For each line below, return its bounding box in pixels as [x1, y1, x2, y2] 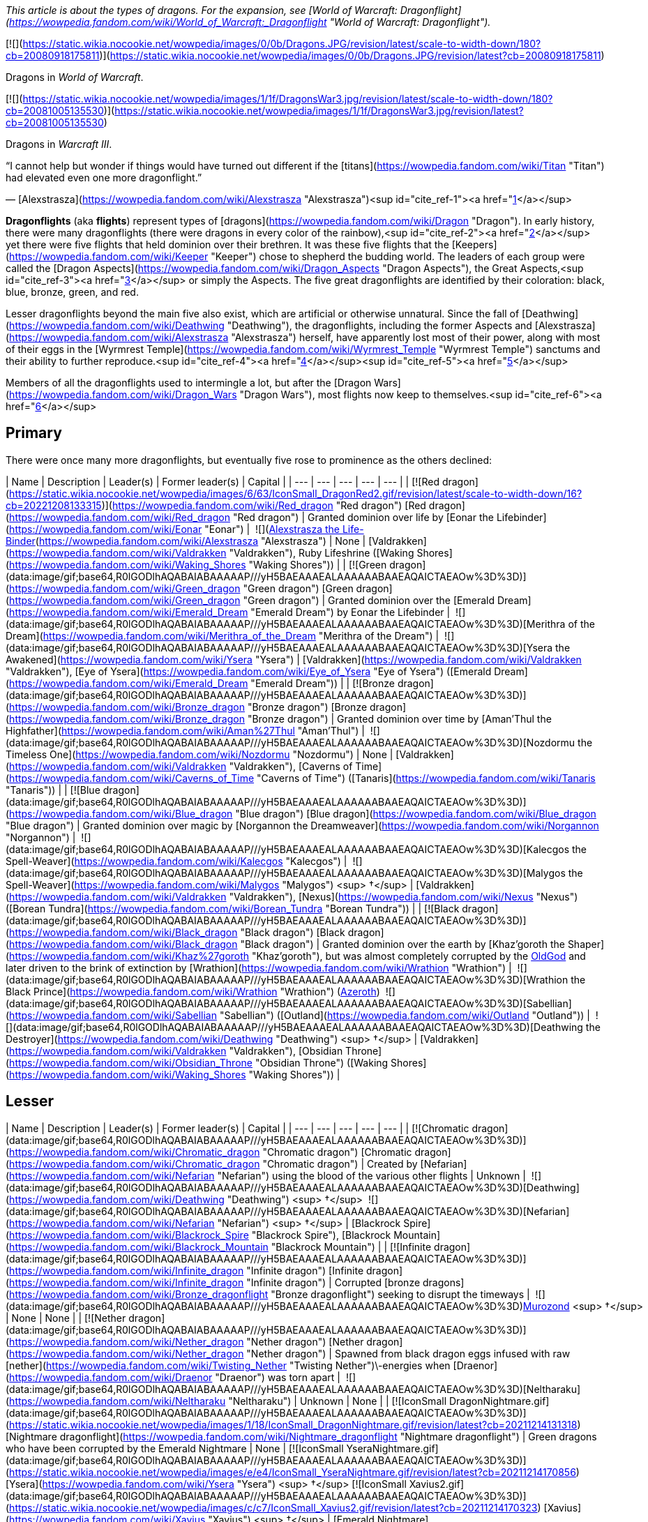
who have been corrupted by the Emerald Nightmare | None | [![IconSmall [6, 1442, 344, 1454]
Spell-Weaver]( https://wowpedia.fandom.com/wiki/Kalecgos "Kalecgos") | [6, 854, 347, 867]
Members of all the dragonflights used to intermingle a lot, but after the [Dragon [6, 377, 372, 389]
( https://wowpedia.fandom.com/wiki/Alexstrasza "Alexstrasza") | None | [35, 534, 366, 547]
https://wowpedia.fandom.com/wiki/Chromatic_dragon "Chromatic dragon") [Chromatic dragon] [9, 1145, 451, 1158]
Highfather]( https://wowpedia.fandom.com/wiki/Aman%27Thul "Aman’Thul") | [6, 724, 365, 737]
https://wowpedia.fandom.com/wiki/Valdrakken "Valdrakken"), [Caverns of [9, 760, 353, 772]
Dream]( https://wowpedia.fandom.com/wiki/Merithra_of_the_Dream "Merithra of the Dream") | [6, 629, 439, 642]
